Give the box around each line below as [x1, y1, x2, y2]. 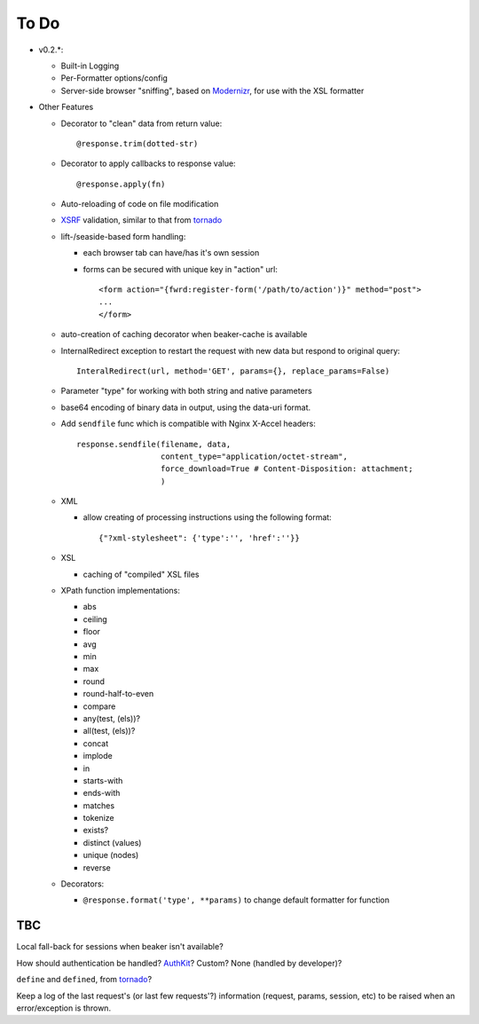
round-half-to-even [82, 689, 154, 699]
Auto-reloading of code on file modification [60, 199, 219, 209]
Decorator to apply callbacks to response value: [60, 158, 236, 169]
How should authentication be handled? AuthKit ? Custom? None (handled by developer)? [16, 957, 342, 968]
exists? [82, 825, 109, 836]
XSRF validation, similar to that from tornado [60, 215, 223, 225]
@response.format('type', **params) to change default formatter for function [82, 894, 390, 905]
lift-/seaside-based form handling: [60, 231, 186, 241]
